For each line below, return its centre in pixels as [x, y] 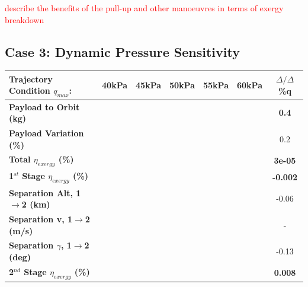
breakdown [25, 19]
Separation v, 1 [41, 219]
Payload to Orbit [44, 106]
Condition [30, 90]
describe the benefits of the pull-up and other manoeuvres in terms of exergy [144, 8]
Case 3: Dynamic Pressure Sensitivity [122, 51]
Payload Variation [46, 133]
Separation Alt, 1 [45, 192]
